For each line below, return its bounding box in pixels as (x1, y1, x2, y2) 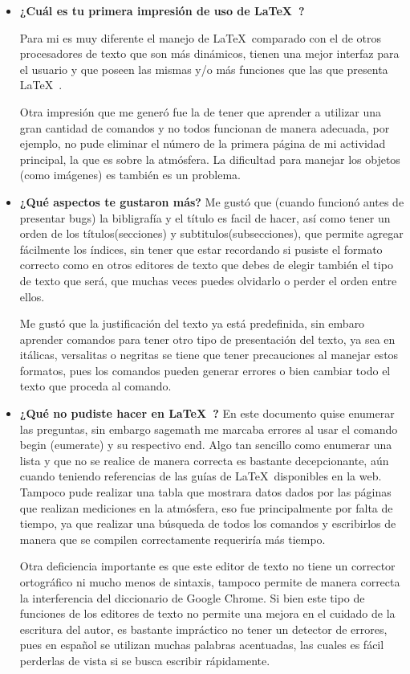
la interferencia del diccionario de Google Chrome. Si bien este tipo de (19, 589, 365, 606)
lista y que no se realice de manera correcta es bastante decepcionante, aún (19, 451, 389, 468)
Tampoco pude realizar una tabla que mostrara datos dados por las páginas (19, 484, 392, 500)
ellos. (19, 288, 45, 304)
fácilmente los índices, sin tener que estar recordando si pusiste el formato (19, 240, 383, 257)
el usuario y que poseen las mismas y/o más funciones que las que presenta (19, 60, 388, 77)
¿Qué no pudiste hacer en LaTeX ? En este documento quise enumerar (19, 405, 395, 422)
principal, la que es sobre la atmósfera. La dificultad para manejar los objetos (19, 150, 400, 167)
